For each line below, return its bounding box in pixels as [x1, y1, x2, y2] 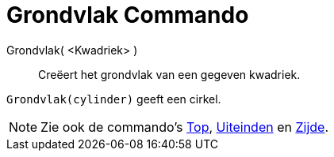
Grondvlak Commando [6, 2, 249, 28]
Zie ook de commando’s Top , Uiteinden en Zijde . [40, 118, 329, 135]
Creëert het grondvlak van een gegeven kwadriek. [38, 67, 301, 81]
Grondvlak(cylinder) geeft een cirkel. [6, 92, 221, 106]
